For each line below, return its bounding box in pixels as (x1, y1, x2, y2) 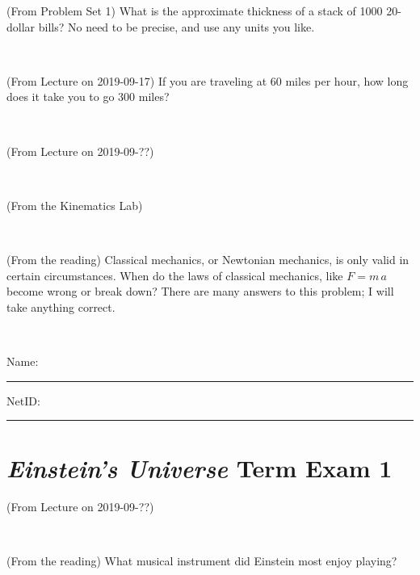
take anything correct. (6, 298, 115, 315)
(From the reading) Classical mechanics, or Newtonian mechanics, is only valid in (6, 250, 409, 267)
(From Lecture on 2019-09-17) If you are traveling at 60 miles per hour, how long (6, 72, 409, 89)
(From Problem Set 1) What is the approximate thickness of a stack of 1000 (6, 2, 383, 19)
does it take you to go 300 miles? (6, 88, 170, 105)
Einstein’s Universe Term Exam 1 (6, 451, 393, 485)
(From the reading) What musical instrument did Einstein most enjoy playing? (6, 552, 397, 569)
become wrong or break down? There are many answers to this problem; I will (6, 283, 394, 300)
